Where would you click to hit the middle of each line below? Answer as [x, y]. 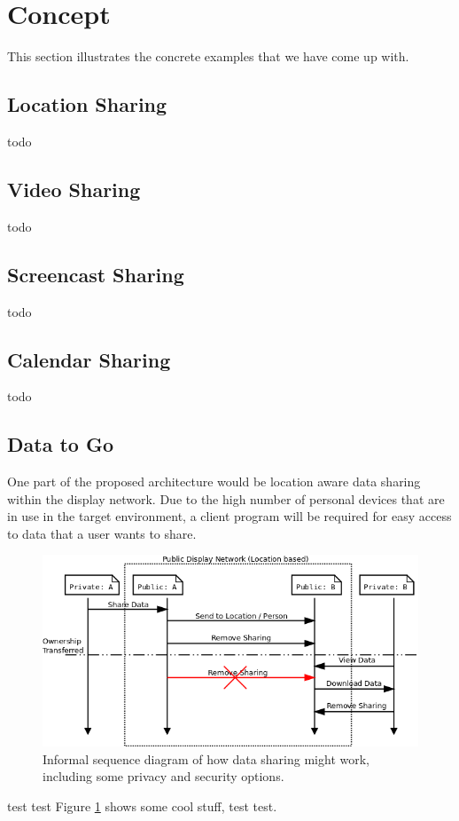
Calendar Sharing [89, 359]
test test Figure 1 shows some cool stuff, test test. [142, 805]
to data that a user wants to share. [102, 533]
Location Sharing [87, 104]
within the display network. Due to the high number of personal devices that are [226, 498]
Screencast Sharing [96, 274]
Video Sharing [74, 189]
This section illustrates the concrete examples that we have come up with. [208, 56]
